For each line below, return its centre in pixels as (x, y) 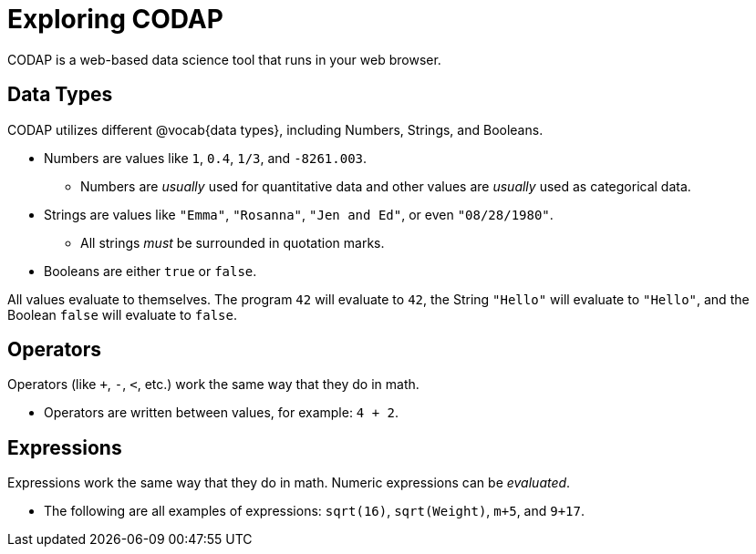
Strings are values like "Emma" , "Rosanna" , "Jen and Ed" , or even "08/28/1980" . (299, 214)
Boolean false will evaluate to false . (122, 314)
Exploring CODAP (115, 19)
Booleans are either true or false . (150, 271)
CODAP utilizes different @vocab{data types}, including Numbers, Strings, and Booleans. (275, 129)
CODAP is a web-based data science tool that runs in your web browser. (224, 59)
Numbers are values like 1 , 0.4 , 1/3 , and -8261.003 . (206, 158)
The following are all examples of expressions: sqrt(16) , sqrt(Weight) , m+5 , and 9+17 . (315, 511)
